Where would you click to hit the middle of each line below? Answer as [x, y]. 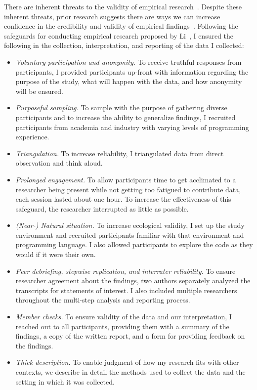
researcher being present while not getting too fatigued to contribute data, [128, 189]
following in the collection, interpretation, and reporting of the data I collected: [124, 45]
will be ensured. [39, 91]
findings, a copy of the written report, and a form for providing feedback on [130, 336]
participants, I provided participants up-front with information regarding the [132, 71]
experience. [32, 137]
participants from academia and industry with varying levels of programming [132, 127]
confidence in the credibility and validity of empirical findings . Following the [121, 26]
